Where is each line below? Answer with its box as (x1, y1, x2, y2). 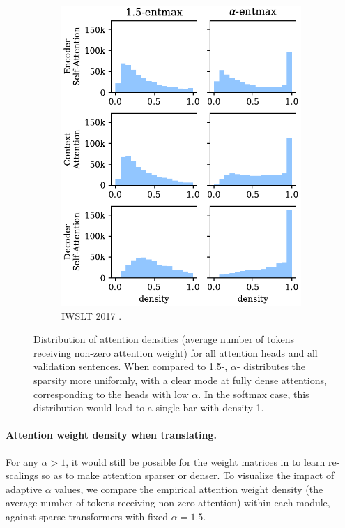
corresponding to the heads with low (33, 386, 189, 401)
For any (6, 454, 38, 469)
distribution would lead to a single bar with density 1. (33, 400, 264, 415)
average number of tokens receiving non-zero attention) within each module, (6, 495, 330, 510)
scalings (6, 468, 38, 483)
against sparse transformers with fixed (6, 508, 169, 523)
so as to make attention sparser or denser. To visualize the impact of (41, 468, 335, 483)
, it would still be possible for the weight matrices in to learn (66, 454, 325, 469)
